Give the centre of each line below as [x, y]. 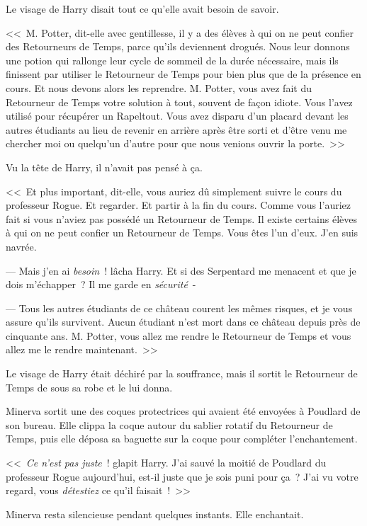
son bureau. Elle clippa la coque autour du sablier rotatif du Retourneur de [169, 424]
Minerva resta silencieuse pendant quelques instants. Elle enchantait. [155, 514]
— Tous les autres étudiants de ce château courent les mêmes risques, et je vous [179, 308]
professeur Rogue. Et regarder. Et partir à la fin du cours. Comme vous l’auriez [178, 205]
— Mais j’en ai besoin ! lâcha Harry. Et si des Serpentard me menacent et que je [181, 270]
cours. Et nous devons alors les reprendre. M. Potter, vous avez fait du [159, 87]
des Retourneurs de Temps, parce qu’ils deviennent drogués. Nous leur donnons [178, 46]
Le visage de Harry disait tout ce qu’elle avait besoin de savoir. [142, 8]
